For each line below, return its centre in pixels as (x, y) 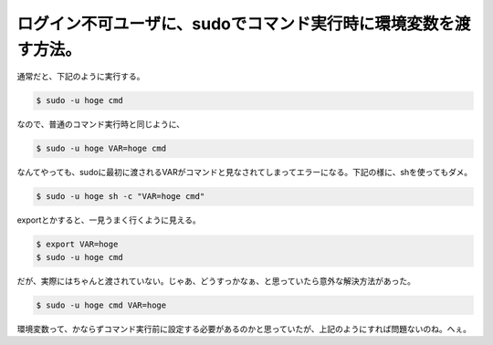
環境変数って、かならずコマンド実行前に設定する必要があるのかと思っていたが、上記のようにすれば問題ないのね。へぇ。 (244, 329)
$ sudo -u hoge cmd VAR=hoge (101, 305)
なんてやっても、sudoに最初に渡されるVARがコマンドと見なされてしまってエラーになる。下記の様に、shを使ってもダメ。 (245, 172)
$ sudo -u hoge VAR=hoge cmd (101, 149)
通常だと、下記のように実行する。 (81, 77)
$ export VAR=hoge (77, 245)
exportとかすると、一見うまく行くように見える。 (109, 220)
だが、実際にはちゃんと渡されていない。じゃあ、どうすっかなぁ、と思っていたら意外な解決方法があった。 (216, 281)
